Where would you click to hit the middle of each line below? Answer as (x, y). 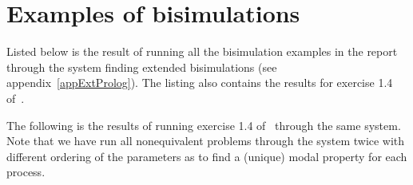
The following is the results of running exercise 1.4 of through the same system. (204, 125)
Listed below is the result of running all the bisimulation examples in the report (202, 51)
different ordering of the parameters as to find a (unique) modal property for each (207, 156)
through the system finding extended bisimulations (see (142, 67)
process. (26, 172)
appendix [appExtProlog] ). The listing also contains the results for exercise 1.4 (200, 83)
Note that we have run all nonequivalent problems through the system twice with (206, 141)
